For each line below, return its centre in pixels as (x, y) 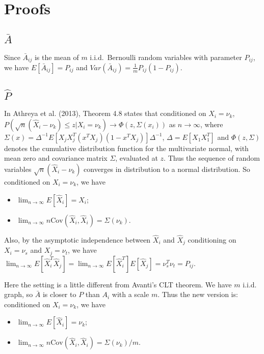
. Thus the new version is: (198, 294)
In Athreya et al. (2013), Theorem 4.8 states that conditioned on (105, 113)
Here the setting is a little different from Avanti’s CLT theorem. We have (118, 284)
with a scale (130, 294)
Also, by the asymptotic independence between (77, 239)
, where (212, 124)
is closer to (59, 294)
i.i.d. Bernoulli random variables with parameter (166, 57)
